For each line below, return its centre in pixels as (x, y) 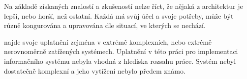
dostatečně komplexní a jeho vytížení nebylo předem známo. (95, 70)
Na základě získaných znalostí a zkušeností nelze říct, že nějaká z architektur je (123, 6)
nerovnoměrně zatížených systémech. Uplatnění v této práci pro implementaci (121, 51)
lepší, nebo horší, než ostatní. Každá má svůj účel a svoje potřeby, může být (119, 15)
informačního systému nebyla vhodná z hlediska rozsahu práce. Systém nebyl (120, 61)
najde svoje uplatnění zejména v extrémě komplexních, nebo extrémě (108, 41)
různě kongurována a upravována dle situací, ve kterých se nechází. (105, 25)
